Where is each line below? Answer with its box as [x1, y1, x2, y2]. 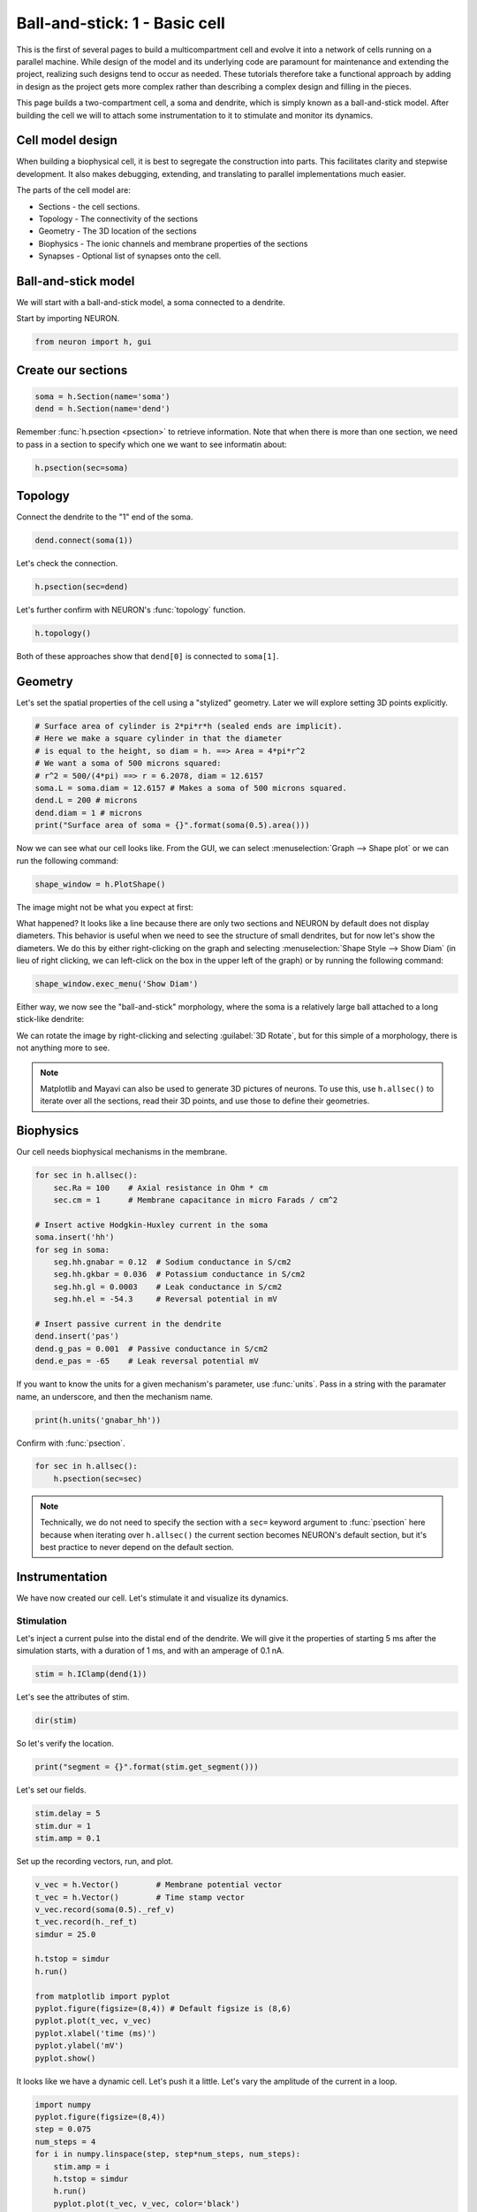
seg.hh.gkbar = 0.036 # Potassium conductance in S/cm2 [53, 1270, 306, 1279]
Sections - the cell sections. [38, 201, 140, 211]
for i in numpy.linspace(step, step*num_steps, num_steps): [34, 2149, 301, 2159]
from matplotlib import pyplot [34, 1991, 171, 2001]
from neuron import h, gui [34, 337, 152, 347]
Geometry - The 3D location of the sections [38, 226, 198, 236]
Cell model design [16, 133, 118, 148]
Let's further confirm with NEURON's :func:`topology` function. [16, 604, 246, 615]
